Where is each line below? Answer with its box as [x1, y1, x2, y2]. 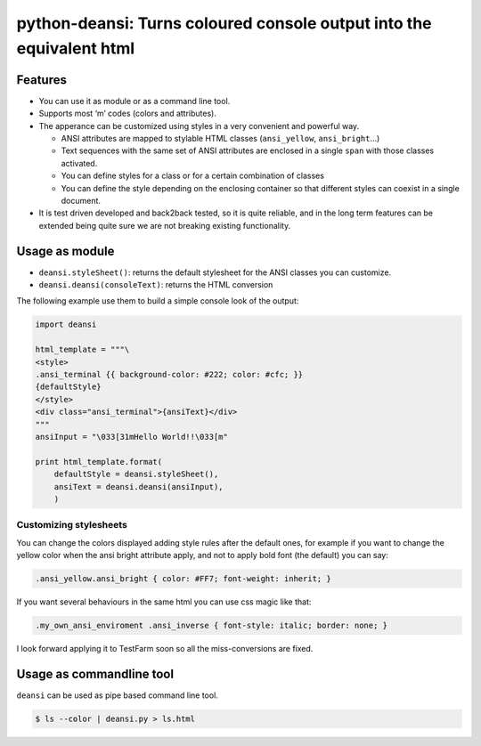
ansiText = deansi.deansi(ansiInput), [53, 482, 224, 491]
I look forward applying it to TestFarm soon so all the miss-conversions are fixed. [16, 643, 314, 653]
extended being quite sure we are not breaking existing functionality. [38, 220, 291, 231]
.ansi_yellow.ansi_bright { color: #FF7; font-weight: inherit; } [35, 574, 331, 584]
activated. [61, 158, 98, 168]
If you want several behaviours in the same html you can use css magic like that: [16, 596, 312, 607]
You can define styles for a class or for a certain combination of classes [61, 170, 325, 182]
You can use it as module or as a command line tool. [38, 95, 231, 106]
